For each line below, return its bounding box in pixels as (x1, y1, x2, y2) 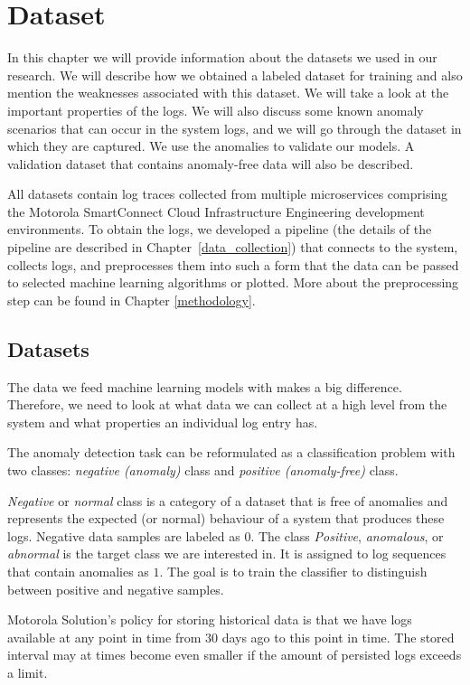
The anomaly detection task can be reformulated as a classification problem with (7, 443, 456, 462)
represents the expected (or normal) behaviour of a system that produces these (7, 509, 445, 528)
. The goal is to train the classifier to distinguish (159, 561, 428, 580)
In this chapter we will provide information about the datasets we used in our (7, 48, 437, 67)
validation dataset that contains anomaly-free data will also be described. (7, 154, 414, 173)
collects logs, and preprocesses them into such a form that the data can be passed (7, 255, 459, 274)
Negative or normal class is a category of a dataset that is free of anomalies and (7, 491, 448, 510)
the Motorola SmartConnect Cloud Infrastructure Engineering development (7, 202, 425, 221)
